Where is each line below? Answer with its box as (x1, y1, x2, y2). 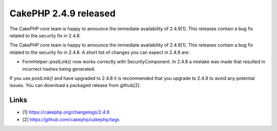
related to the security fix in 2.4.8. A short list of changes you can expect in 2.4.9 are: (9, 49, 190, 55)
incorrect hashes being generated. (22, 65, 96, 72)
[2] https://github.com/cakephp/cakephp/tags (22, 116, 120, 122)
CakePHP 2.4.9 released (9, 8, 116, 19)
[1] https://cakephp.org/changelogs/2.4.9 (22, 109, 110, 115)
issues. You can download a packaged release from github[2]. (9, 82, 141, 89)
